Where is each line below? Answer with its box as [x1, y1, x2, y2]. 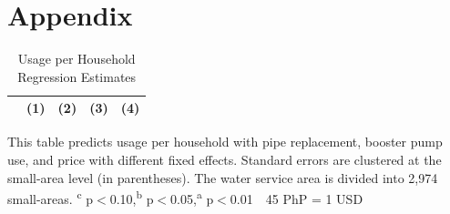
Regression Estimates [17, 66, 137, 86]
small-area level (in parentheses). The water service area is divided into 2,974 [7, 168, 438, 187]
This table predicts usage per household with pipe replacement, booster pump [7, 132, 443, 151]
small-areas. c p [7, 187, 94, 208]
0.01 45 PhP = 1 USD [230, 189, 363, 208]
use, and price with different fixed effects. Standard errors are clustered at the [7, 150, 442, 168]
